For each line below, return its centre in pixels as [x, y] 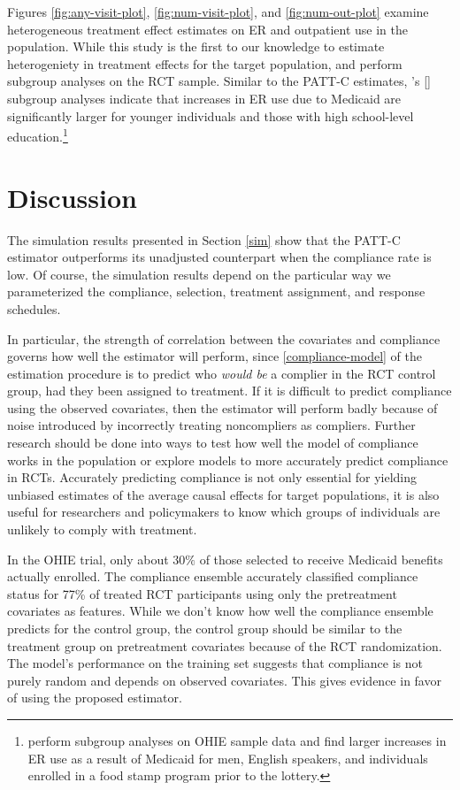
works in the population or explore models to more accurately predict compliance [228, 460]
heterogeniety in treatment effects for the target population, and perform [205, 63]
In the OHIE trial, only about [88, 559]
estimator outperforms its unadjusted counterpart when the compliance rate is [219, 257]
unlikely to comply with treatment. [102, 529]
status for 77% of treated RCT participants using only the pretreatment [202, 593]
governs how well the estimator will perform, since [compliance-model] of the [215, 356]
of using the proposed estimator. [95, 698]
